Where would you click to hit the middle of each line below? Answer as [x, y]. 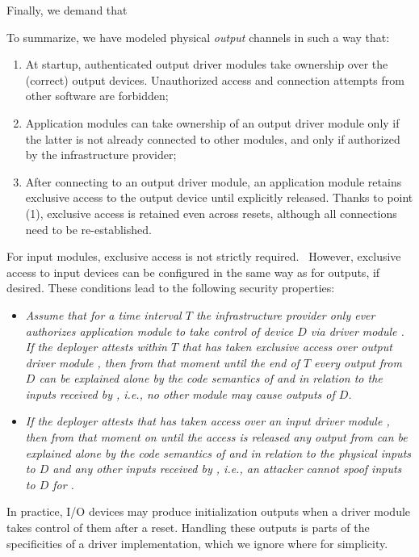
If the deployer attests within [96, 347]
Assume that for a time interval [103, 314]
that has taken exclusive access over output [287, 347]
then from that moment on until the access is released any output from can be [216, 437]
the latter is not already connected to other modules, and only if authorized [213, 138]
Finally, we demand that [67, 10]
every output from [358, 362]
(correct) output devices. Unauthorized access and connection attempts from [215, 80]
